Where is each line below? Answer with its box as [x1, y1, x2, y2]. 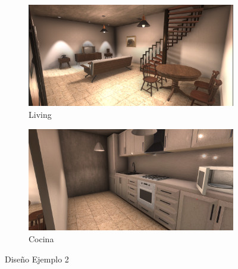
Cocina [29, 233, 54, 245]
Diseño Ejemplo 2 [5, 252, 69, 265]
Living [29, 108, 52, 120]
